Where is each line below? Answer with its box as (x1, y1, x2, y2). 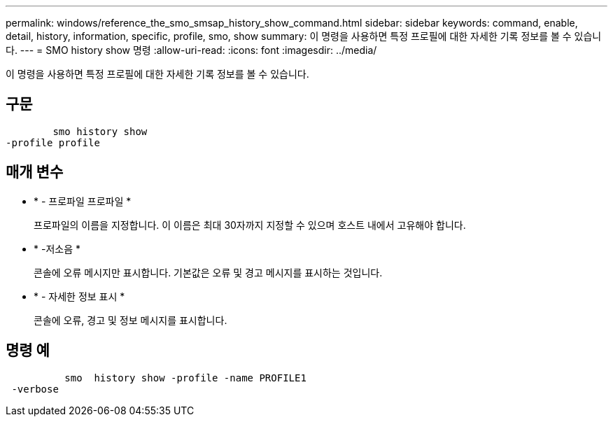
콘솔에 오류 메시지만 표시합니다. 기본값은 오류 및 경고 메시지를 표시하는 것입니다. (34, 266, 383, 279)
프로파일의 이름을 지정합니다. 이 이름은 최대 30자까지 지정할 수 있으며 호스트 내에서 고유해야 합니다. (34, 218, 466, 231)
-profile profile (6, 136, 100, 148)
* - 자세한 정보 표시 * (34, 290, 125, 302)
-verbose (11, 383, 59, 395)
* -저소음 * (34, 242, 80, 255)
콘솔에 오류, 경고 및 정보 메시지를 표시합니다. (34, 314, 227, 326)
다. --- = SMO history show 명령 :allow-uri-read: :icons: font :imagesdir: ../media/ (6, 44, 377, 56)
